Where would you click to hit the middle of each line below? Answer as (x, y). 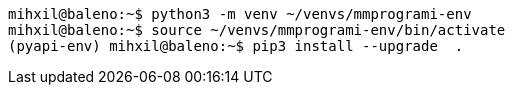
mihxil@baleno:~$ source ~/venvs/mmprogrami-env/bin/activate (257, 30)
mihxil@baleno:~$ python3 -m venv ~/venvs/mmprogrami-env (240, 14)
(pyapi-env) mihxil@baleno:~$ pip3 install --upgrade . (236, 46)
